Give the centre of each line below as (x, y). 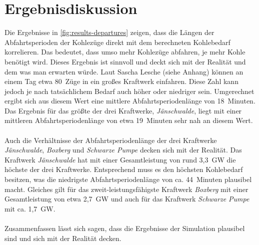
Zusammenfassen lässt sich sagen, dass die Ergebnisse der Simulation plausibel (125, 228)
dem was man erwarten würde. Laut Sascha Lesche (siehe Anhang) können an (124, 71)
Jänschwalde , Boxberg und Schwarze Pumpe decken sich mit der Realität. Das (123, 150)
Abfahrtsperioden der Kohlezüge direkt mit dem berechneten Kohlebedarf (117, 42)
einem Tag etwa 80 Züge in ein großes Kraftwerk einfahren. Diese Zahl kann (121, 81)
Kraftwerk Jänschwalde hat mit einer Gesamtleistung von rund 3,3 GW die (120, 159)
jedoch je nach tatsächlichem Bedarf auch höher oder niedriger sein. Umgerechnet (129, 91)
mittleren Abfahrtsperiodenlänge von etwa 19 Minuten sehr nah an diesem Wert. (129, 120)
